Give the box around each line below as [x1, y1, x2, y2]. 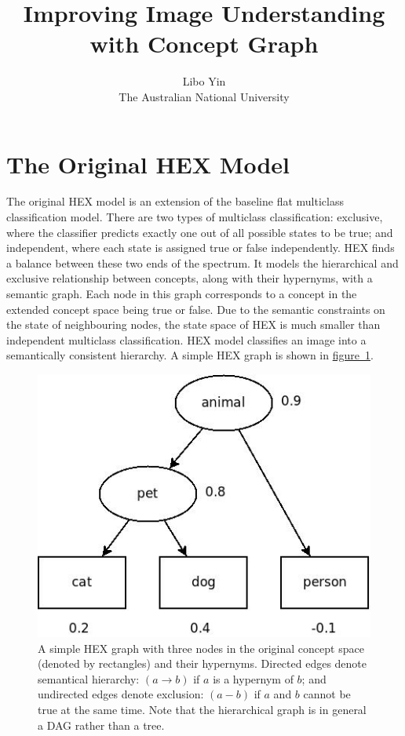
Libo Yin [182, 73, 226, 89]
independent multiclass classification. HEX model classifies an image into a [6, 331, 367, 348]
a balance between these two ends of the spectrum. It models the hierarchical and [6, 254, 399, 271]
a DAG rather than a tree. [38, 716, 165, 733]
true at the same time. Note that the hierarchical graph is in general [38, 701, 367, 718]
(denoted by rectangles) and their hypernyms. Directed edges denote [38, 655, 367, 672]
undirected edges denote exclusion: [38, 686, 204, 702]
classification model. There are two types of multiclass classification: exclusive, [6, 209, 383, 225]
